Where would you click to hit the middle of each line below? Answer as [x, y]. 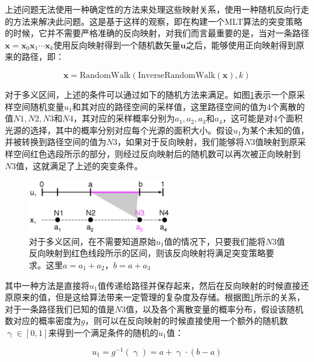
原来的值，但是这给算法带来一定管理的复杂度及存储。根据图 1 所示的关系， [159, 297]
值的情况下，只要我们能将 [215, 241]
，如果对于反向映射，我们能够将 [181, 142]
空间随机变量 [38, 106]
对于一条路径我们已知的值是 [60, 309]
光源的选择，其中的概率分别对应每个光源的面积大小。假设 [119, 130]
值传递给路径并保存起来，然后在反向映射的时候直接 [199, 285]
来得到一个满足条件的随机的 [103, 332]
